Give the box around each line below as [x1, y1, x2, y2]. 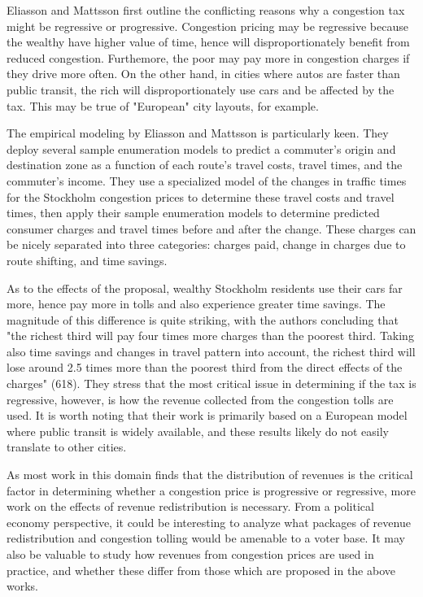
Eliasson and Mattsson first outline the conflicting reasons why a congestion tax [7, 2, 405, 18]
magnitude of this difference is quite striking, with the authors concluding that [7, 311, 399, 328]
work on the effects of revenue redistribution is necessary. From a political [7, 498, 374, 515]
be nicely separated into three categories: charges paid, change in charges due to [7, 236, 406, 253]
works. [7, 577, 39, 595]
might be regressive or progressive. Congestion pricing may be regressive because [7, 17, 408, 34]
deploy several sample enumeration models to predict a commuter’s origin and [7, 140, 396, 157]
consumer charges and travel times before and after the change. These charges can [7, 220, 416, 237]
